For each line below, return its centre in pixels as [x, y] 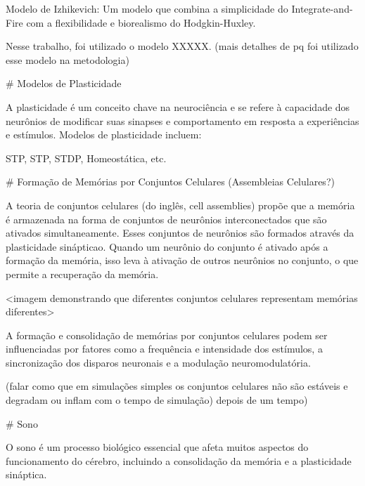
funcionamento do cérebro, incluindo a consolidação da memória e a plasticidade [179, 460]
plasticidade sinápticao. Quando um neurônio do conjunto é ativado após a [167, 246]
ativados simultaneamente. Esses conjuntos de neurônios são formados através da [180, 233]
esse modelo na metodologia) [68, 59]
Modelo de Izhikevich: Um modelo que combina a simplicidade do [147, 8]
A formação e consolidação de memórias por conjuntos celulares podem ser [167, 335]
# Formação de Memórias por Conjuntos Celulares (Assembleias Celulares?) [170, 182]
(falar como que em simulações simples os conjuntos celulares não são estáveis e [177, 386]
